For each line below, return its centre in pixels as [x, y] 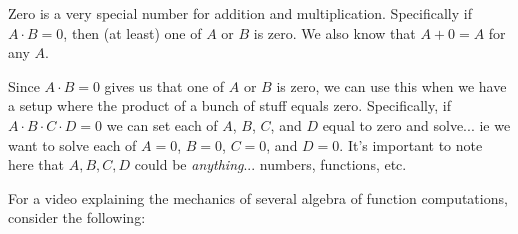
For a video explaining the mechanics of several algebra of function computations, [258, 197]
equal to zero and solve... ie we [416, 124]
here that [36, 164]
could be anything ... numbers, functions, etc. [270, 164]
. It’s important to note [411, 144]
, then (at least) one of [132, 32]
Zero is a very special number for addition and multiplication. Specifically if [240, 13]
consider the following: [77, 217]
